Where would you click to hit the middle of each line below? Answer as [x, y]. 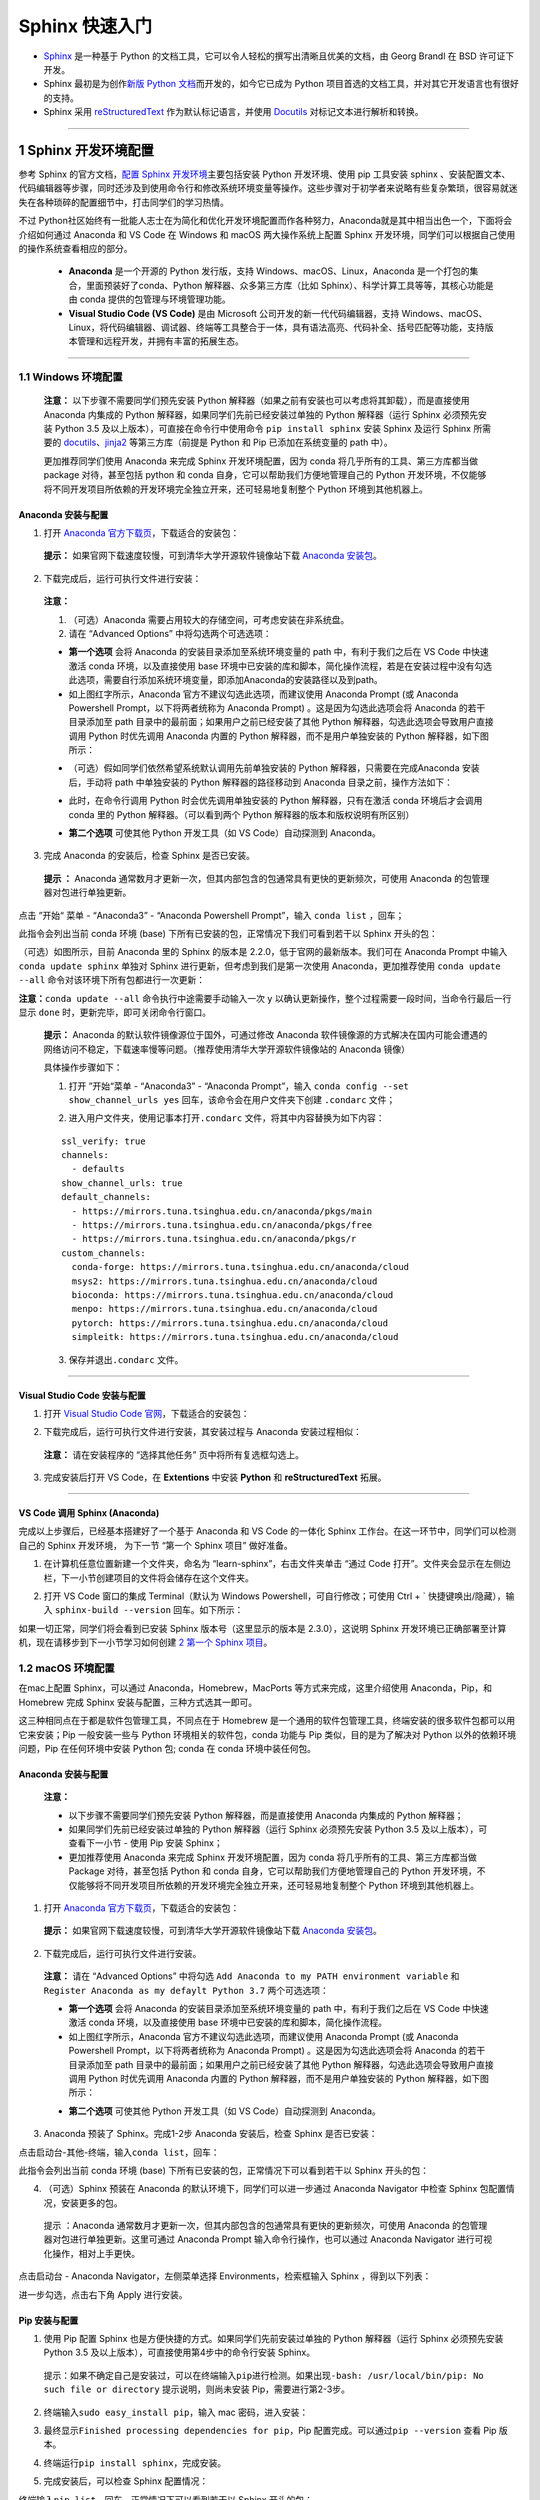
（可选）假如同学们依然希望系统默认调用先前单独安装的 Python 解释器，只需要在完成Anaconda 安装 [274, 768]
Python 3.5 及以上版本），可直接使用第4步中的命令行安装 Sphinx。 [179, 2352]
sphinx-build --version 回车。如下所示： [149, 1610]
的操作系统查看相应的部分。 [75, 248]
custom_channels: [103, 1253]
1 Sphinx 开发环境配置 [86, 150]
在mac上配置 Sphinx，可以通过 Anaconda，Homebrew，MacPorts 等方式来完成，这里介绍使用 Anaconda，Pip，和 [255, 1688]
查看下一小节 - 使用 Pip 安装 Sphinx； [146, 1843]
